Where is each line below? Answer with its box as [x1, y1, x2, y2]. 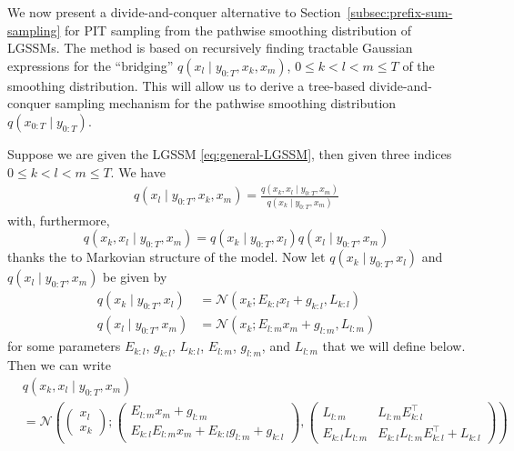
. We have [110, 162, 166, 181]
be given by [103, 267, 167, 286]
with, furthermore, [7, 210, 110, 229]
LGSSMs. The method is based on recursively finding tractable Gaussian [7, 38, 413, 57]
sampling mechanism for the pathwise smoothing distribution [55, 94, 397, 113]
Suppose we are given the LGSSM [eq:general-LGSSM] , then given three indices [7, 144, 452, 163]
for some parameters [7, 336, 121, 356]
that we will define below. [322, 336, 466, 356]
